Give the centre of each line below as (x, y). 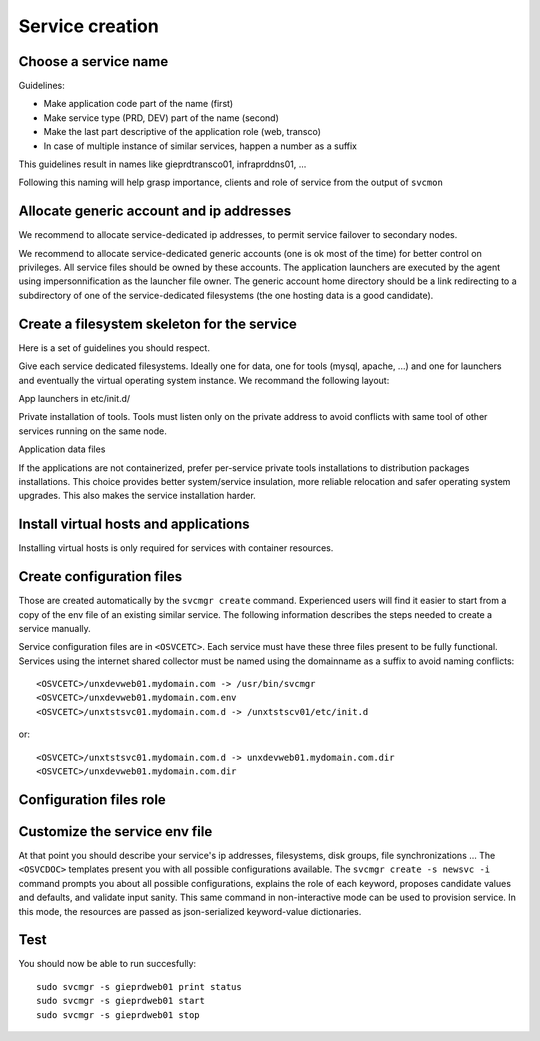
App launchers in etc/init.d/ (74, 398)
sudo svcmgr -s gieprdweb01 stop (118, 1014)
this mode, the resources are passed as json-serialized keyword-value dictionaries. (190, 911)
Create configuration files (100, 576)
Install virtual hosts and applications (134, 524)
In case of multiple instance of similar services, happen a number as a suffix (200, 146)
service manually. (55, 628)
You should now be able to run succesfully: (107, 964)
